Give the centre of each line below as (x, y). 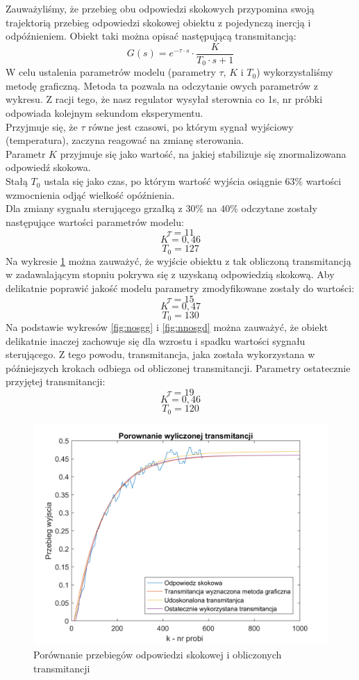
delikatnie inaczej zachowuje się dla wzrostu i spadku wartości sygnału (156, 340)
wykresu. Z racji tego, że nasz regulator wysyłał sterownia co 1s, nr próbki (164, 99)
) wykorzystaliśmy (295, 72)
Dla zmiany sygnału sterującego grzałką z (94, 208)
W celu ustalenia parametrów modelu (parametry (111, 72)
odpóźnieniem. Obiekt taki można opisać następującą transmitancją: (151, 36)
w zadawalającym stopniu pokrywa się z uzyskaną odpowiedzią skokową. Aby (170, 274)
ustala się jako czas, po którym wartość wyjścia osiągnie (163, 181)
